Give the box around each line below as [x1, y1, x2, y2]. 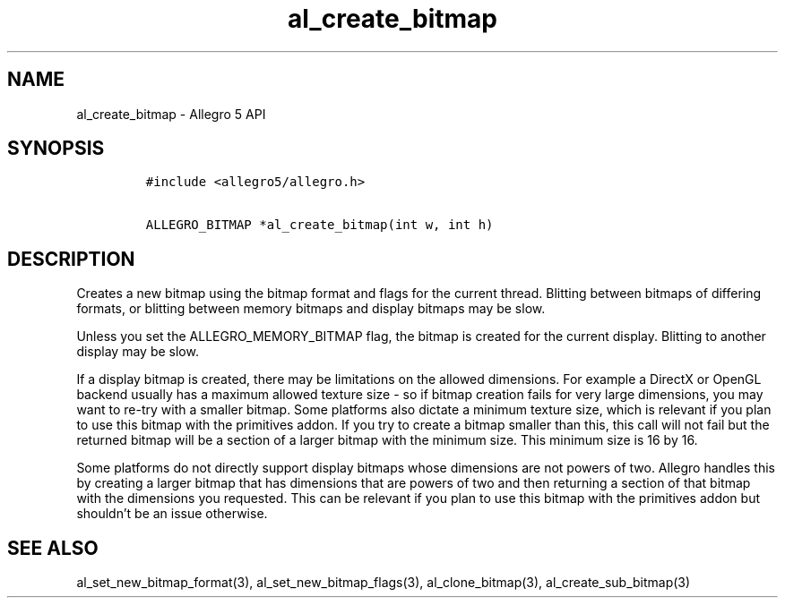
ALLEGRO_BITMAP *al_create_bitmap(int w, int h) [145, 217, 494, 233]
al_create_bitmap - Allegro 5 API [76, 106, 266, 122]
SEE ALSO [7, 536, 99, 559]
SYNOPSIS [7, 137, 105, 160]
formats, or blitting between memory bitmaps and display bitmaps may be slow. [76, 301, 546, 317]
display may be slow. [76, 344, 199, 360]
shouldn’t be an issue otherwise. [76, 506, 268, 522]
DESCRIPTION [7, 247, 135, 270]
